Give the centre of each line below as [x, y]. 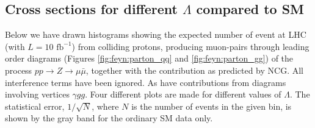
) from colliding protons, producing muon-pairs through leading [190, 46]
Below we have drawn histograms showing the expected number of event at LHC [156, 34]
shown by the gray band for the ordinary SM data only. [109, 118]
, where [105, 106]
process [19, 70]
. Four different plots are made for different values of [183, 94]
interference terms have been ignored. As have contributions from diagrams [146, 82]
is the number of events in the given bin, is [212, 106]
